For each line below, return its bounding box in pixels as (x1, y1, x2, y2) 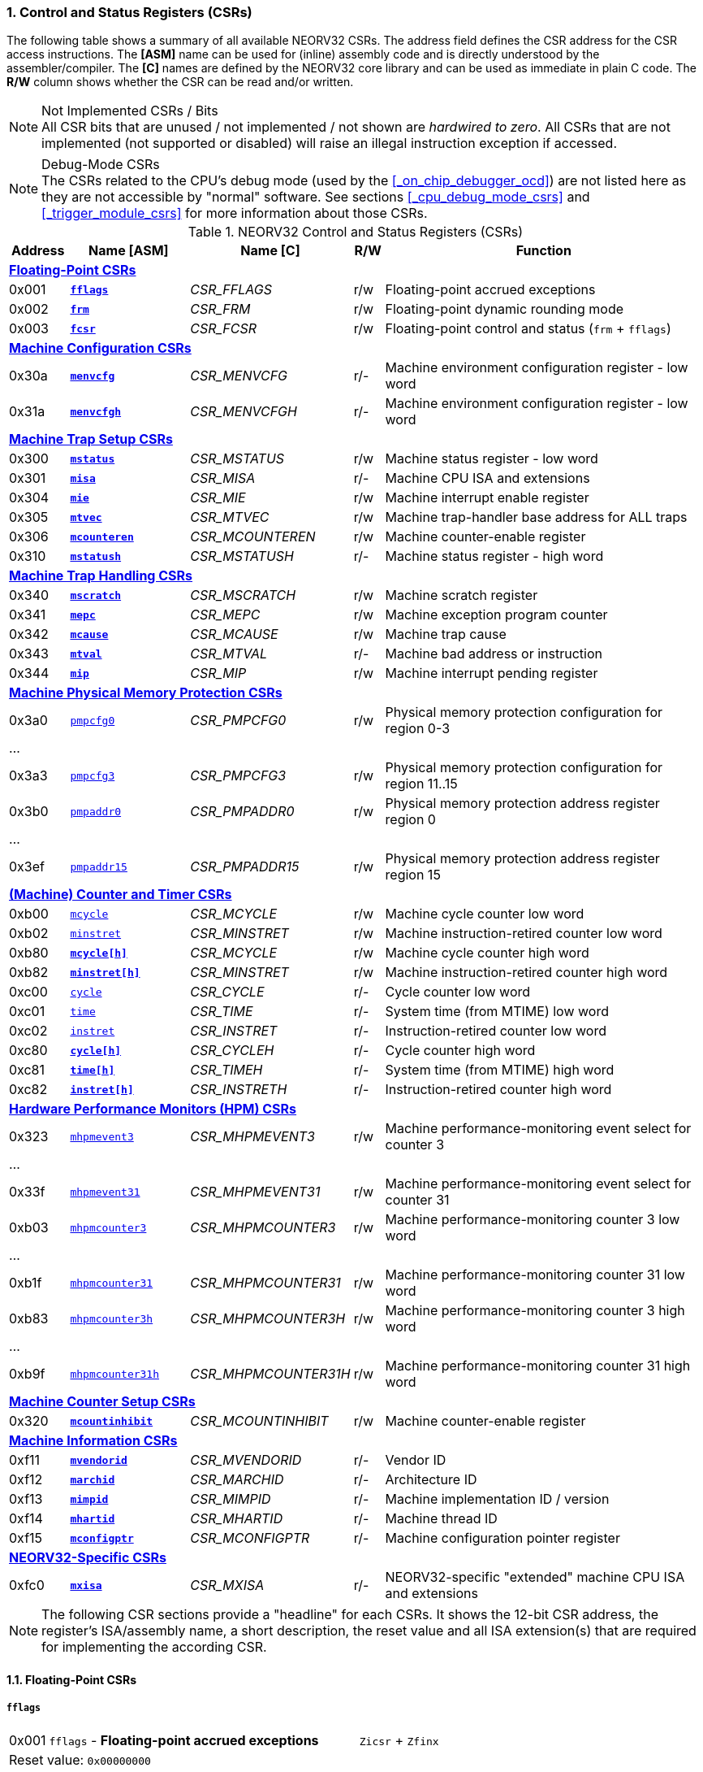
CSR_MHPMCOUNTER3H (190, 1310, 346, 1327)
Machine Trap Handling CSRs (9, 567, 193, 584)
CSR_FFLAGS (190, 281, 272, 298)
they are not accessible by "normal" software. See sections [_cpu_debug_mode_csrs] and (41, 189, 590, 206)
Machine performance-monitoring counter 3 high (385, 1302, 685, 1319)
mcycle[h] (70, 946, 127, 959)
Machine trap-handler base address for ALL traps (385, 509, 688, 526)
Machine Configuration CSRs (9, 340, 192, 357)
